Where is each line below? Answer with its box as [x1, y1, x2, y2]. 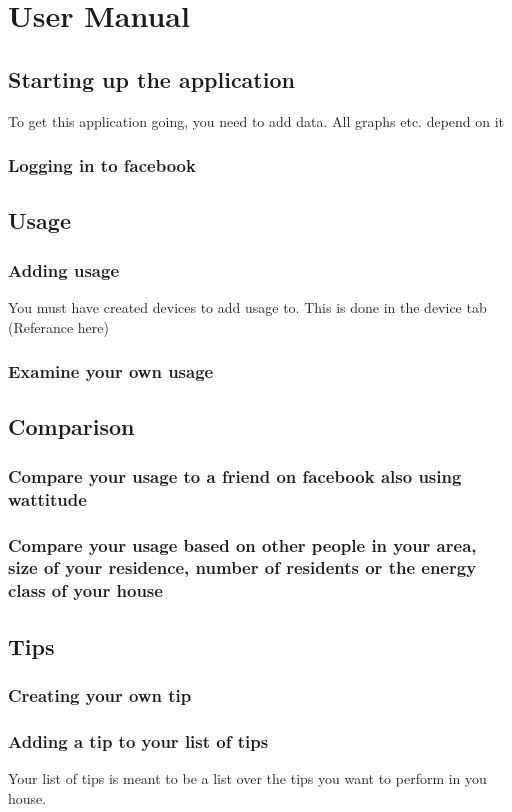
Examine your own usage [8, 359, 214, 384]
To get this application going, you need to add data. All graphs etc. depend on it [8, 110, 505, 131]
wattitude [8, 486, 87, 511]
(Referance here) [8, 316, 109, 337]
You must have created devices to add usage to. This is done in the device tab [8, 297, 487, 318]
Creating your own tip [8, 682, 192, 707]
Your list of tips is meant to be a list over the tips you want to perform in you [8, 768, 487, 789]
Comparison [8, 411, 135, 442]
